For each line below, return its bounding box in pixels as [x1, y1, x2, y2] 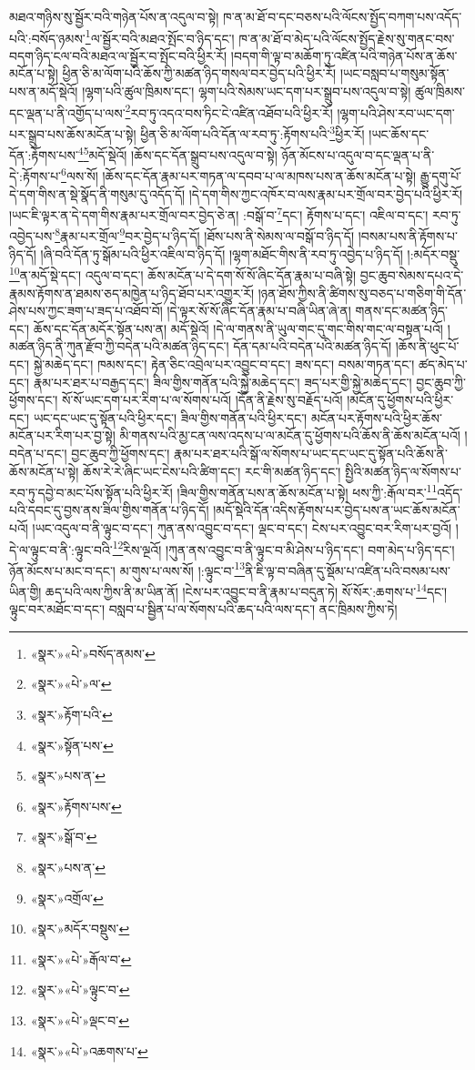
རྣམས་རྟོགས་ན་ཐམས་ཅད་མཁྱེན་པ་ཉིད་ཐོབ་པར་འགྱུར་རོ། [9, 283, 255, 302]
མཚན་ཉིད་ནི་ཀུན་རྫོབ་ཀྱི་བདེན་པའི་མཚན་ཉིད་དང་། [9, 337, 229, 356]
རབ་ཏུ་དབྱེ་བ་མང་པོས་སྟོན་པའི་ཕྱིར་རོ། [9, 482, 173, 501]
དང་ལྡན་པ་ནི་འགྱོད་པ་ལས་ [9, 103, 126, 122]
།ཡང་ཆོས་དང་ [369, 124, 430, 143]
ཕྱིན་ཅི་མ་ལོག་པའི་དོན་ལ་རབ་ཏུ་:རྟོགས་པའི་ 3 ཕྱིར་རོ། [140, 121, 365, 143]
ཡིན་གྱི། [9, 581, 42, 601]
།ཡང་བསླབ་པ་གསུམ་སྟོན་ [339, 64, 450, 83]
